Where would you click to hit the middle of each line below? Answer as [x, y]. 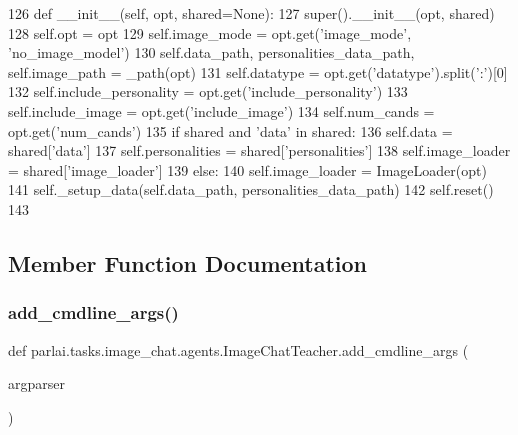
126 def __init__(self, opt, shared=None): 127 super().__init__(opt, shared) [251, 13]
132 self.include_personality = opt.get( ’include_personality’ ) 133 [208, 91]
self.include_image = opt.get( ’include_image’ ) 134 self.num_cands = [221, 110]
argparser [36, 383]
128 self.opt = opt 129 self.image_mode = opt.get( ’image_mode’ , [210, 32]
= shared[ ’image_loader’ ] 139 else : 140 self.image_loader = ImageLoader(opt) [247, 169]
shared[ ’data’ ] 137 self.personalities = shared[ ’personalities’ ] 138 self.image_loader [259, 150]
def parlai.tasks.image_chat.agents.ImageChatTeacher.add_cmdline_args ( [238, 349]
